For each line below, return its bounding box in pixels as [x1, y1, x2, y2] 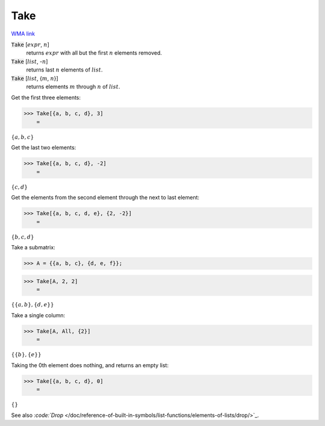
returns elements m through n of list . [26, 83, 120, 90]
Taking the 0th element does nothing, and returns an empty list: [11, 361, 169, 369]
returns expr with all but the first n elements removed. [26, 49, 162, 56]
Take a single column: [11, 311, 66, 318]
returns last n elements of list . [26, 66, 103, 73]
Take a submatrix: [11, 244, 55, 251]
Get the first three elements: [11, 94, 81, 102]
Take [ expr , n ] [11, 41, 49, 48]
